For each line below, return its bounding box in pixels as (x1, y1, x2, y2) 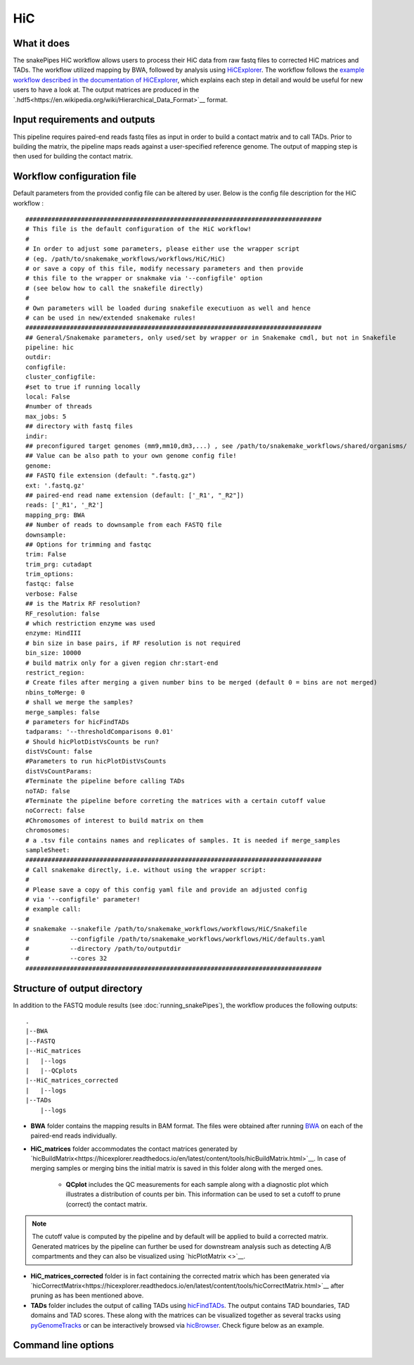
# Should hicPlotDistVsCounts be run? (25, 737, 160, 746)
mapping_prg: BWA (25, 511, 85, 519)
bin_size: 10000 (25, 649, 82, 657)
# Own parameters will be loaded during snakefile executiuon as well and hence (25, 304, 311, 312)
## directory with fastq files (25, 423, 134, 430)
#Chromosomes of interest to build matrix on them (25, 816, 204, 824)
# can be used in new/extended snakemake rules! (25, 313, 196, 322)
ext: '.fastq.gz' (25, 481, 85, 490)
